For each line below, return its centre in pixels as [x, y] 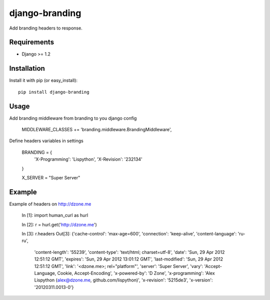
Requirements [32, 42]
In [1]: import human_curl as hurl [55, 215]
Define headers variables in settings [46, 141]
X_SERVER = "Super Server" [51, 178]
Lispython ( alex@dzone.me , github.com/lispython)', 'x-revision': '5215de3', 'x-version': [123, 280]
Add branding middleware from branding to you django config [73, 118]
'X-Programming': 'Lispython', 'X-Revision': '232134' [88, 159]
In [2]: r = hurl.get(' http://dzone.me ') [59, 224]
